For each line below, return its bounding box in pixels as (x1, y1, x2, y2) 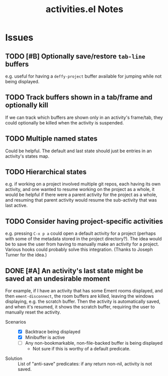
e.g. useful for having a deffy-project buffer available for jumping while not (5, 73, 162, 79)
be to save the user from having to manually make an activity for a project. (5, 241, 159, 247)
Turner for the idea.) (5, 252, 47, 258)
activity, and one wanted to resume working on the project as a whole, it (5, 186, 155, 193)
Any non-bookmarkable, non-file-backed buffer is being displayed (25, 340, 163, 346)
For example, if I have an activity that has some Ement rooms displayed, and (5, 288, 163, 294)
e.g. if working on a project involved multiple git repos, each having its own (5, 181, 161, 187)
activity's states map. (5, 153, 49, 159)
